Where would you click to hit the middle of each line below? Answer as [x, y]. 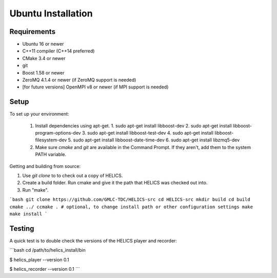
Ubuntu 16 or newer [43, 44]
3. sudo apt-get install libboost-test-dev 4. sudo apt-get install [148, 133]
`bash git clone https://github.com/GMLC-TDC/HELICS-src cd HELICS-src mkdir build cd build [130, 200]
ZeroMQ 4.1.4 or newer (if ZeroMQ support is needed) [79, 80]
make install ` [29, 214]
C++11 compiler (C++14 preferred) [58, 51]
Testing [22, 228]
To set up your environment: [39, 114]
